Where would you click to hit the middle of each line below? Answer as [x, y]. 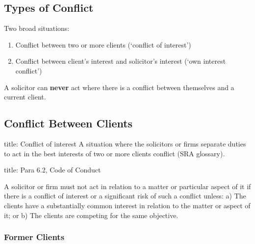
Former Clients [34, 237]
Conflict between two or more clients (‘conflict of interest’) [103, 44]
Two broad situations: [37, 28]
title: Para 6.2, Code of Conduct [52, 170]
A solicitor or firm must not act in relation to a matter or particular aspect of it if [127, 186]
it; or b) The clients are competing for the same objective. [91, 215]
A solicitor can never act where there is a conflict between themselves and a [119, 87]
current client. [25, 97]
